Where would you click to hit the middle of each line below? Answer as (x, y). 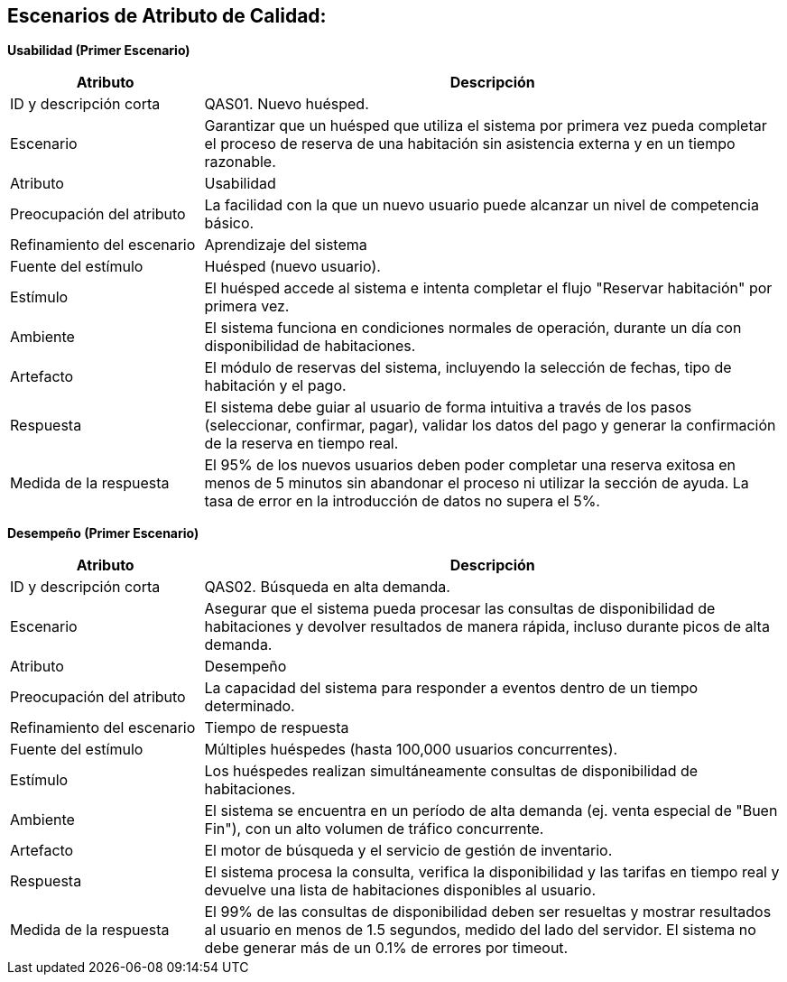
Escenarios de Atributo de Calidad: (167, 16)
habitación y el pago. (275, 386)
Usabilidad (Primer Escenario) (99, 51)
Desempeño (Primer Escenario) (103, 533)
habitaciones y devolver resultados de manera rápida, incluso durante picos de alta (487, 627)
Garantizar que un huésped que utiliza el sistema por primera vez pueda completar (486, 126)
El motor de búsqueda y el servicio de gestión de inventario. (408, 851)
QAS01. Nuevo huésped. (287, 104)
